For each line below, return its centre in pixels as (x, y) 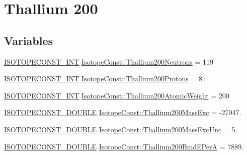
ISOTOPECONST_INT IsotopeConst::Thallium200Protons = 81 (105, 79)
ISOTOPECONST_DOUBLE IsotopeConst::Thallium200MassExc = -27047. (123, 112)
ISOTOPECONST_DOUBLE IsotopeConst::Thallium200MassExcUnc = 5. (121, 129)
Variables (29, 40)
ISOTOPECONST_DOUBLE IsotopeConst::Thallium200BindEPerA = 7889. (124, 146)
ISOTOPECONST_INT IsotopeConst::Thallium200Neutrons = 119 (109, 61)
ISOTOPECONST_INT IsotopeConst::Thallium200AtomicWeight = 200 (117, 95)
